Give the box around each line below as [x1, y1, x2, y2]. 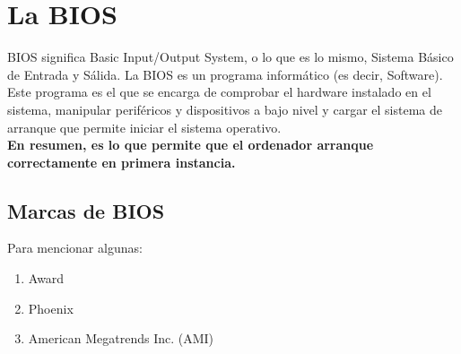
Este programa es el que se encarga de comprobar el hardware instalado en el [7, 82, 431, 101]
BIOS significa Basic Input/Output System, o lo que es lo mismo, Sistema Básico [7, 47, 454, 66]
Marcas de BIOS [7, 196, 165, 224]
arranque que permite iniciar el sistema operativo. [7, 117, 282, 136]
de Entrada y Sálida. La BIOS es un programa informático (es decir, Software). [7, 65, 443, 83]
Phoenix [28, 298, 74, 317]
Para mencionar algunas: [7, 238, 143, 257]
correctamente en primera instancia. [7, 152, 236, 171]
